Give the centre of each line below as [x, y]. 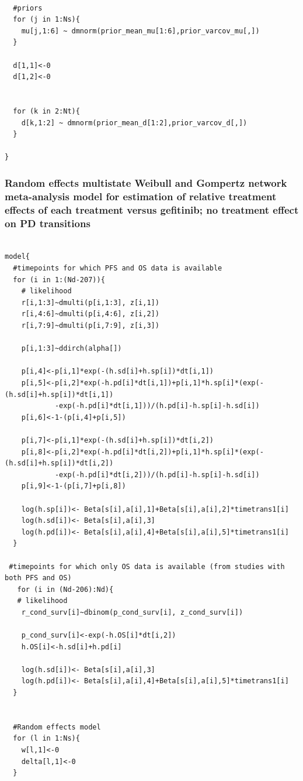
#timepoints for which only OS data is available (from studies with [147, 566]
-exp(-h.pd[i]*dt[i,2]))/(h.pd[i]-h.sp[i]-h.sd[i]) [157, 475]
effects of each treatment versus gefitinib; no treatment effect [152, 209]
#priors [28, 8]
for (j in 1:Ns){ [46, 20]
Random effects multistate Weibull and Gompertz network [146, 182]
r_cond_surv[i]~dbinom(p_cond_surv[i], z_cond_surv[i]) [132, 612]
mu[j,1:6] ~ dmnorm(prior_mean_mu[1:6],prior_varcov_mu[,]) [140, 31]
